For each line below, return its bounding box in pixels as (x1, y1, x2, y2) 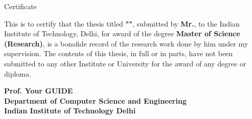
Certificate (4, 1, 37, 11)
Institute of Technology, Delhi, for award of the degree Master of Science (4, 28, 240, 39)
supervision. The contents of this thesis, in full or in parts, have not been (4, 48, 233, 59)
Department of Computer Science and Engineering (4, 95, 187, 106)
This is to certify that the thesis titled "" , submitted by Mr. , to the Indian (4, 18, 240, 29)
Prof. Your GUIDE (4, 85, 73, 96)
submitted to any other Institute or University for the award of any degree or (4, 58, 246, 68)
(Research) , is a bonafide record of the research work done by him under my (4, 38, 248, 49)
